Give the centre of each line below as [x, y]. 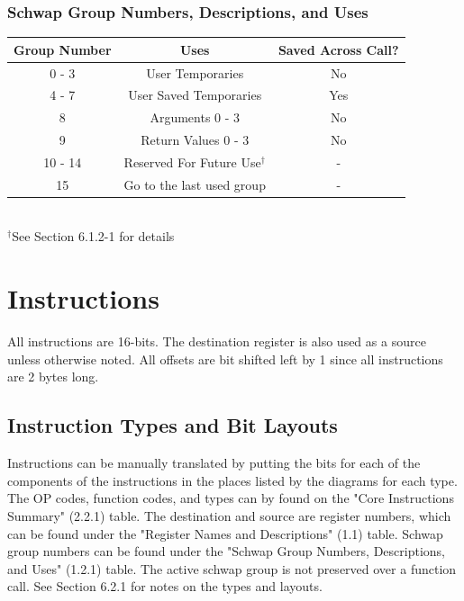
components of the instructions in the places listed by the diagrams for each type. [232, 480]
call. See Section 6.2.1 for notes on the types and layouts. [165, 586]
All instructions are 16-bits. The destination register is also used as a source [217, 341]
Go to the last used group [195, 184]
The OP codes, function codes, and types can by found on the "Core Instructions [231, 498]
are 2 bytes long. [53, 377]
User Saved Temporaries [195, 95]
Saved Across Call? [338, 49]
